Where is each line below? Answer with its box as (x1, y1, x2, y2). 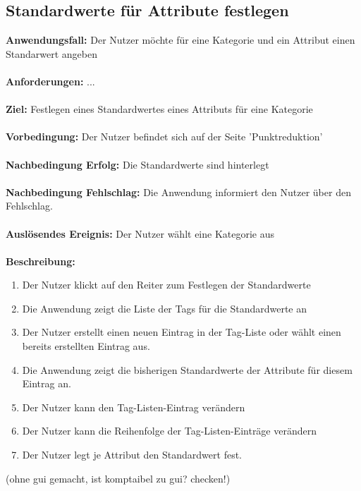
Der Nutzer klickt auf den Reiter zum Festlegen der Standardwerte (22, 277, 311, 292)
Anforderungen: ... (6, 73, 95, 88)
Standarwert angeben (6, 46, 97, 61)
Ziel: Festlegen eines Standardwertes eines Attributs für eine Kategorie (6, 102, 313, 116)
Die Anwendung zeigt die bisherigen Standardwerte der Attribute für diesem (22, 362, 353, 377)
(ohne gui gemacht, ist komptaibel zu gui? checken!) (6, 471, 231, 485)
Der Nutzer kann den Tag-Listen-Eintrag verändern (22, 399, 245, 414)
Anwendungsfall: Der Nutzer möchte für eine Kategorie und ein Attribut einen (6, 32, 355, 47)
